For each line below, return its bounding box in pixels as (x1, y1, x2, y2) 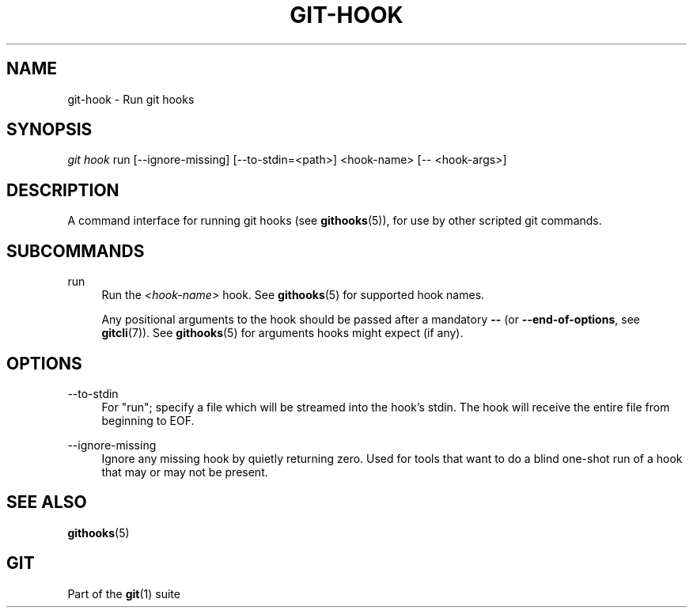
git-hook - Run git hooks (67, 92, 195, 106)
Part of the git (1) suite (67, 586, 180, 601)
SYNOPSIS (6, 119, 93, 140)
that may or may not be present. (101, 464, 268, 479)
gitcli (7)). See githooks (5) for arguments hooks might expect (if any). (101, 326, 464, 340)
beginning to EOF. (101, 413, 195, 427)
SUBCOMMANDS (6, 241, 145, 261)
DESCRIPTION (6, 180, 119, 200)
